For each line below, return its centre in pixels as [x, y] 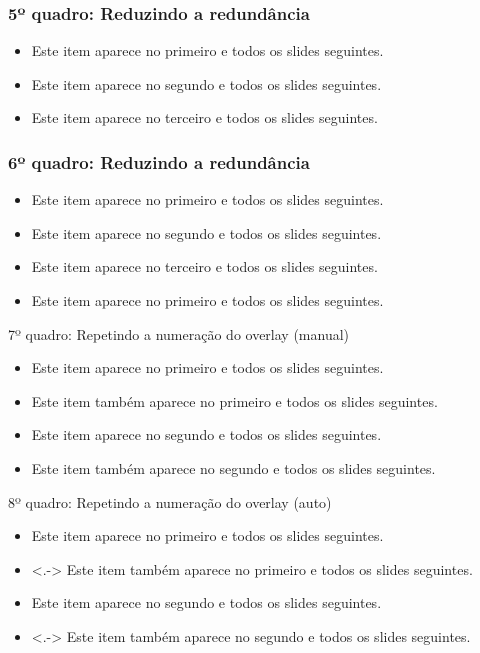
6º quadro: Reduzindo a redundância [159, 161]
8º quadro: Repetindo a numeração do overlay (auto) [170, 501]
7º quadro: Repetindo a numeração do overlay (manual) [179, 333]
